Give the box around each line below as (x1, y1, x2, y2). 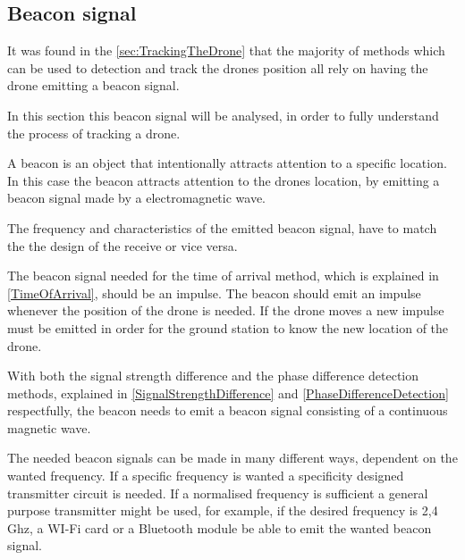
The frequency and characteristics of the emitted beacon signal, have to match (7, 218, 437, 237)
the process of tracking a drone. (7, 123, 181, 142)
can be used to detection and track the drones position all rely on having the (7, 58, 428, 77)
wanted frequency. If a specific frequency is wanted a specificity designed (7, 466, 404, 485)
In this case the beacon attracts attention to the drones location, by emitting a (7, 171, 440, 189)
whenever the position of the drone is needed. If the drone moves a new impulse (7, 301, 444, 320)
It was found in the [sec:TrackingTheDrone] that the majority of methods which (7, 41, 445, 60)
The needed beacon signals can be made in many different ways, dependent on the (7, 448, 458, 467)
